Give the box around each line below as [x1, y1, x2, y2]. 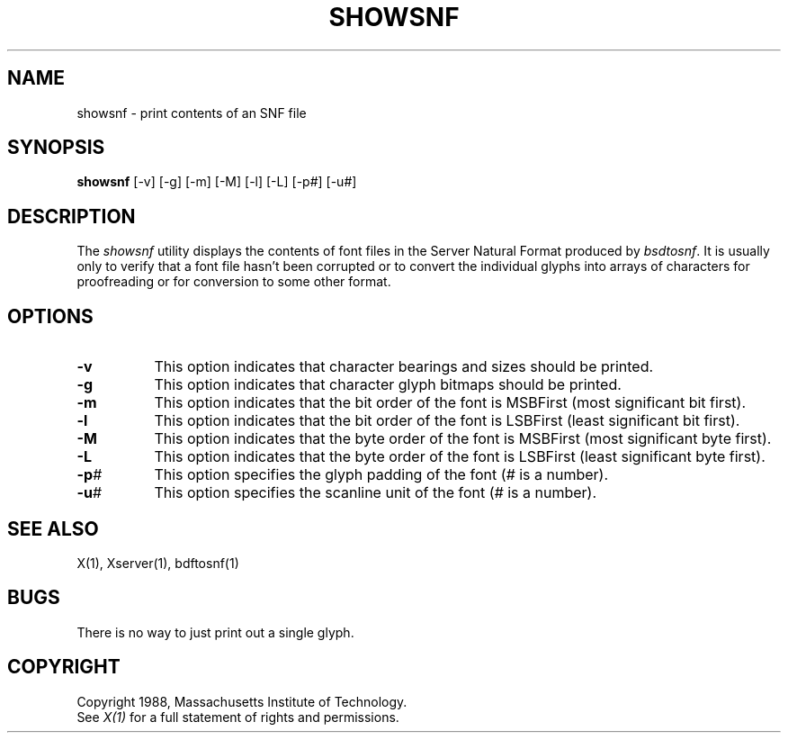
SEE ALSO [7, 517, 99, 540]
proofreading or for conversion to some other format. [76, 274, 391, 290]
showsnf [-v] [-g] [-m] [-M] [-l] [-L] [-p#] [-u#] [76, 174, 357, 190]
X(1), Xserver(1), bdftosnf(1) [76, 555, 239, 571]
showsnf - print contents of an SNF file [76, 104, 307, 121]
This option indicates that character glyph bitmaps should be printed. [154, 375, 622, 394]
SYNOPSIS [7, 136, 105, 159]
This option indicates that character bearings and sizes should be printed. [154, 357, 654, 376]
